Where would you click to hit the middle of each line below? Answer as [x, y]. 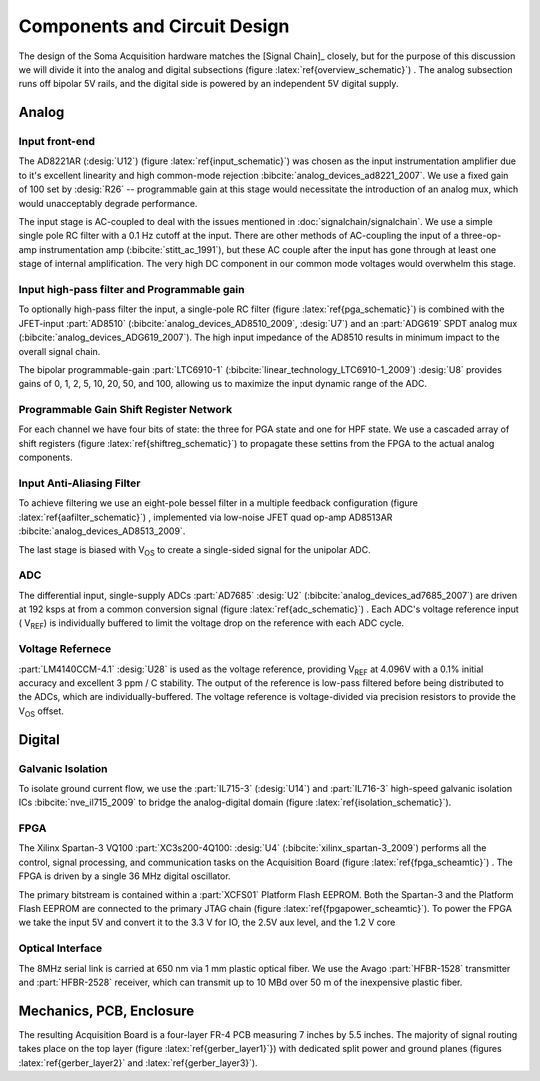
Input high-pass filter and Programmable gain [131, 289]
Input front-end [56, 142]
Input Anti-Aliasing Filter [79, 483]
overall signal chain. [59, 351]
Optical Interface [60, 948]
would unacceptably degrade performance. [108, 203]
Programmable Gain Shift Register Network [125, 410]
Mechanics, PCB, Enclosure [106, 1010]
